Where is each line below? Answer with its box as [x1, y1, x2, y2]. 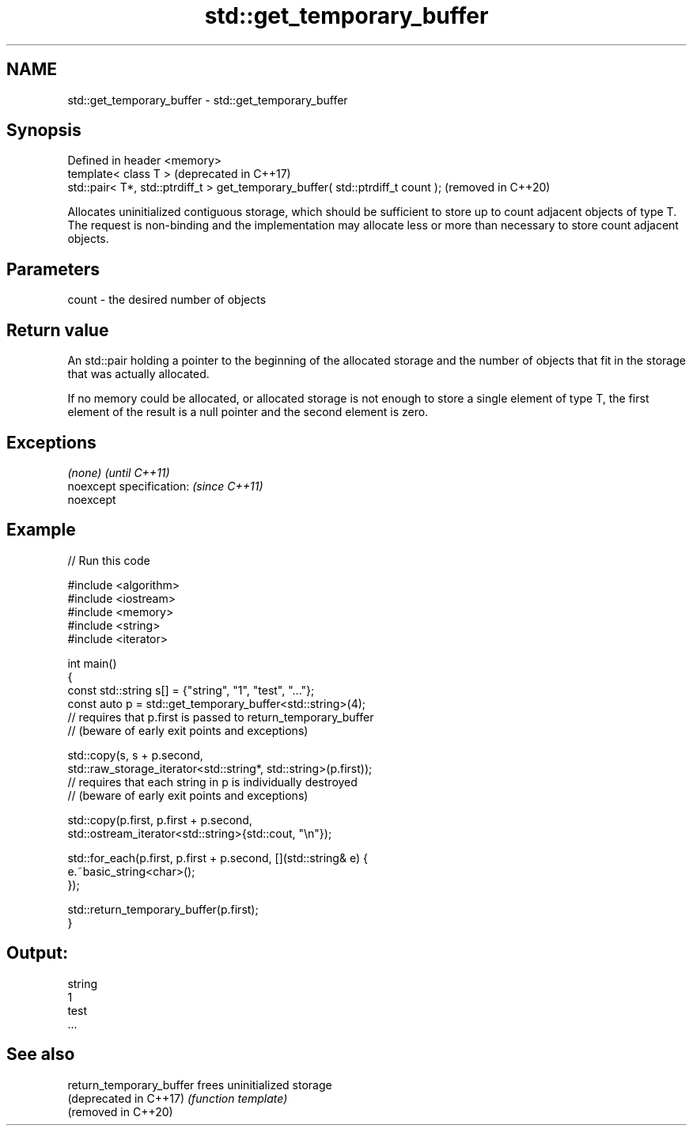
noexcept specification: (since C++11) [67, 479, 263, 493]
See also [6, 1044, 75, 1065]
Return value [6, 320, 109, 340]
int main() [67, 656, 117, 670]
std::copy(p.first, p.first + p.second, [67, 812, 252, 827]
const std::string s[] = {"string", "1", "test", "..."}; [67, 683, 315, 697]
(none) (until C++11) [67, 465, 170, 479]
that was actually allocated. [67, 367, 210, 381]
